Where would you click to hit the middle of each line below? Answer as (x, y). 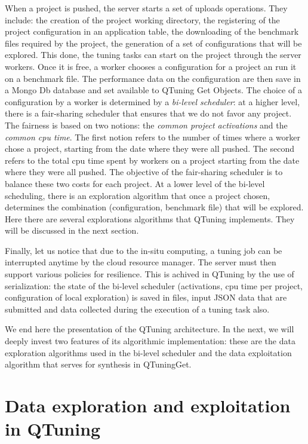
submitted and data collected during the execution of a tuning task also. (137, 309)
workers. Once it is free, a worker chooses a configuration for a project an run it (151, 66)
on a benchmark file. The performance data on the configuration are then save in (153, 78)
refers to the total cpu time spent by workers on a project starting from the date (152, 160)
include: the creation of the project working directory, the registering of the (142, 19)
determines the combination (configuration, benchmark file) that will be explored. (154, 207)
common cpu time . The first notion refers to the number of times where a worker (153, 137)
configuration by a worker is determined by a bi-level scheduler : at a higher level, (153, 101)
